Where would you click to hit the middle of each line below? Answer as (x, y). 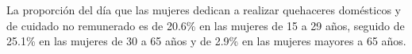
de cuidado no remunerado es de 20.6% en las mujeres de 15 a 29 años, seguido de (206, 25)
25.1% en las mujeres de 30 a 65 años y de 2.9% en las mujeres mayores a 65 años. (206, 41)
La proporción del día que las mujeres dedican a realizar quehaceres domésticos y (204, 10)
